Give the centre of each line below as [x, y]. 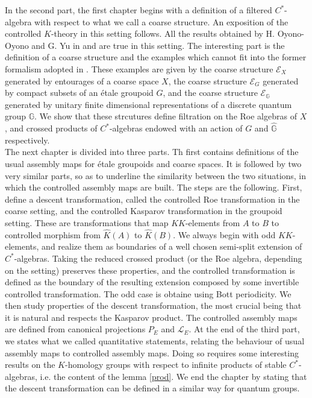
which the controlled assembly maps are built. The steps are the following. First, [154, 187]
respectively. [27, 140]
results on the [30, 365]
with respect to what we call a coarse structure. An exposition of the [161, 21]
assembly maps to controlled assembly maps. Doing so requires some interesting [152, 352]
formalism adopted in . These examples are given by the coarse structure [139, 68]
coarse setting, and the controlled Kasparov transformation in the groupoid [144, 211]
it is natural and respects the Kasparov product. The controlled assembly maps [151, 317]
